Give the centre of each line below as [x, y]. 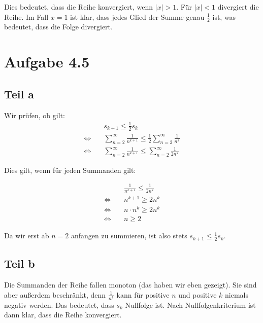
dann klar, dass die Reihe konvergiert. [63, 315]
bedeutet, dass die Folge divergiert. [58, 27]
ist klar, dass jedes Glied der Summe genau [137, 16]
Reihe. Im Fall [26, 16]
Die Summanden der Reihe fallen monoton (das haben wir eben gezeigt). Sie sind [130, 285]
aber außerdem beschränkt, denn [55, 294]
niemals [237, 294]
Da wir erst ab [27, 236]
